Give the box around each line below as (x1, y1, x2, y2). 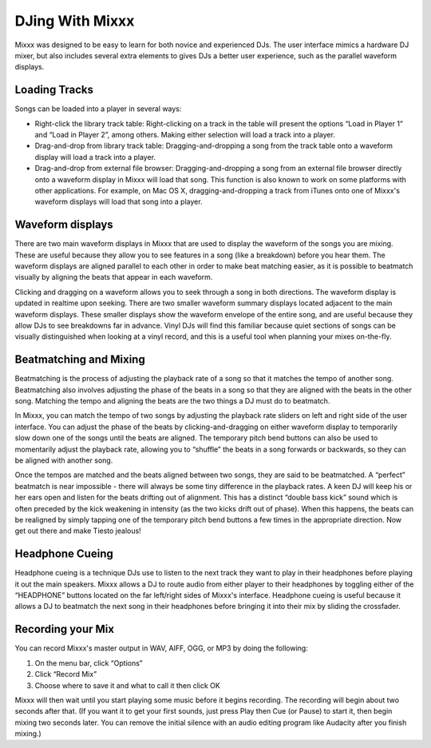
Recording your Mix (14, 623, 115, 636)
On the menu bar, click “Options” (34, 658, 143, 667)
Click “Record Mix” (34, 670, 97, 679)
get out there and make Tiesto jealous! (14, 526, 141, 535)
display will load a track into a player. (34, 152, 156, 161)
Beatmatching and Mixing (14, 352, 145, 367)
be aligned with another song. (14, 456, 113, 465)
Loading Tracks (14, 83, 93, 97)
